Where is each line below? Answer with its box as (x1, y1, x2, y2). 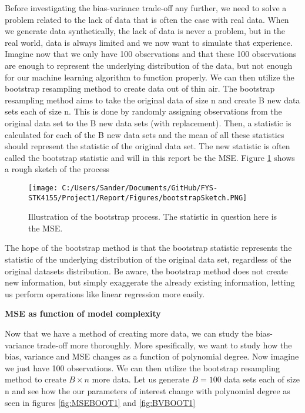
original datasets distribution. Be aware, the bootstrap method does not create (5, 264, 288, 277)
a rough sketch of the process (5, 163, 110, 175)
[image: (28, 183, 58, 192)
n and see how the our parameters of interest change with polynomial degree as (5, 384, 290, 397)
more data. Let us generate (92, 373, 189, 385)
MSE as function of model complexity (5, 307, 161, 320)
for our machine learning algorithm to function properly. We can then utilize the (5, 70, 294, 83)
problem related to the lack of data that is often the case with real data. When (5, 13, 289, 25)
